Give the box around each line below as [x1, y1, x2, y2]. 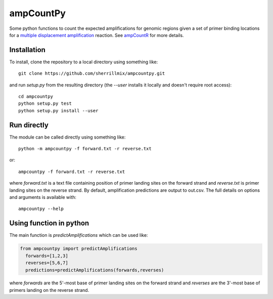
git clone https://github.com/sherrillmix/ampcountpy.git [18, 71, 165, 76]
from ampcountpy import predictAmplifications [20, 246, 138, 251]
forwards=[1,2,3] [25, 253, 68, 259]
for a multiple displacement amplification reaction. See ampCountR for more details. [9, 32, 184, 38]
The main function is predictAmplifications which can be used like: [9, 232, 148, 238]
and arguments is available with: [9, 194, 77, 200]
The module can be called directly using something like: [9, 134, 126, 140]
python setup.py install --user [18, 108, 99, 113]
